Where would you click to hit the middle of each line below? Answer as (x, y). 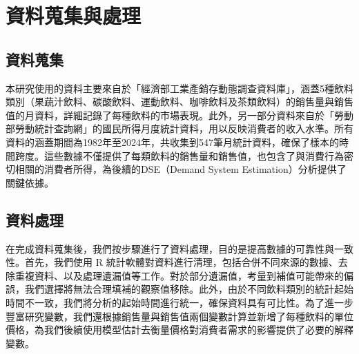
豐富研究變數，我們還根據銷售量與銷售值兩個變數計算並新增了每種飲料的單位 (179, 316)
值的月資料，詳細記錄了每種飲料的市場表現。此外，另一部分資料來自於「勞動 (179, 115)
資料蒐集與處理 (74, 15)
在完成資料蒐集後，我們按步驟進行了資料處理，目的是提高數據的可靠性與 (170, 248)
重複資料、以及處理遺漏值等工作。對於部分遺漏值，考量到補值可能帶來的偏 (184, 275)
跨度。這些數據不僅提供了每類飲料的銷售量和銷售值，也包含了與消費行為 (179, 155)
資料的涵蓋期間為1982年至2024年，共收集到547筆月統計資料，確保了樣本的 (172, 142)
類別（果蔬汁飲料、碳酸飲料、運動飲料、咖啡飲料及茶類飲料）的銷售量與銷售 (179, 102)
